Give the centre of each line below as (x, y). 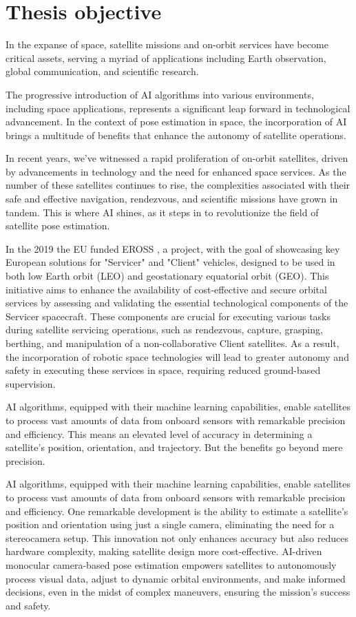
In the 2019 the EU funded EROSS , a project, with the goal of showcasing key (173, 248)
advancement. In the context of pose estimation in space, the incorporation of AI (176, 122)
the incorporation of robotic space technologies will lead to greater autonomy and (177, 356)
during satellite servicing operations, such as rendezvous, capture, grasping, (164, 330)
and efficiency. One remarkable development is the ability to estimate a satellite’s (177, 511)
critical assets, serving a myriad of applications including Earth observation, (166, 57)
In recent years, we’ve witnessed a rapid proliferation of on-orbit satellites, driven (177, 158)
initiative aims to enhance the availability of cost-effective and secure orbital (166, 289)
